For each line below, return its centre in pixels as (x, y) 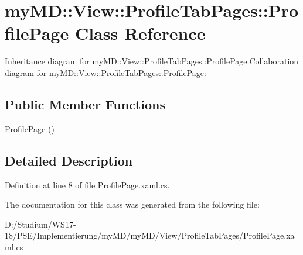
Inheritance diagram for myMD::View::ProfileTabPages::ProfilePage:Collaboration (152, 61)
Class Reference (140, 33)
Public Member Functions (85, 104)
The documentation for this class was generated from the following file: (132, 204)
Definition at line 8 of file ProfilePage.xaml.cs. (87, 185)
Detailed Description (69, 160)
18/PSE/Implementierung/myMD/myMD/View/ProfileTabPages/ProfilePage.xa (150, 235)
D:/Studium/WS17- (40, 224)
